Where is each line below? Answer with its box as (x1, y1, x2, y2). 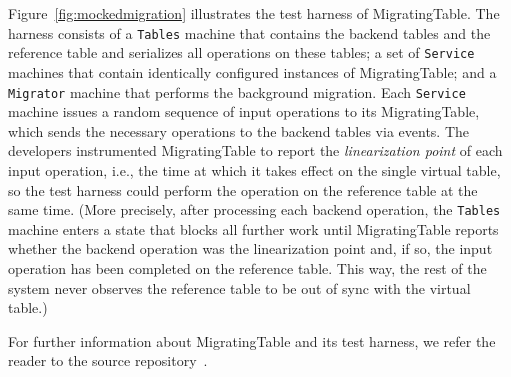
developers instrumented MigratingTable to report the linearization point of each (8, 140, 503, 161)
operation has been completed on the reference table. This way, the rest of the (8, 257, 487, 278)
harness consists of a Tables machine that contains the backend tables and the (8, 22, 491, 43)
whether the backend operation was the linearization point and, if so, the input (8, 238, 493, 259)
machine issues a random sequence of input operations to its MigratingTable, (8, 101, 480, 122)
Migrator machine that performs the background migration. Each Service (8, 81, 466, 102)
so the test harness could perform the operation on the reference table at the (8, 179, 478, 200)
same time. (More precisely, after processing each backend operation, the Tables (8, 199, 501, 220)
